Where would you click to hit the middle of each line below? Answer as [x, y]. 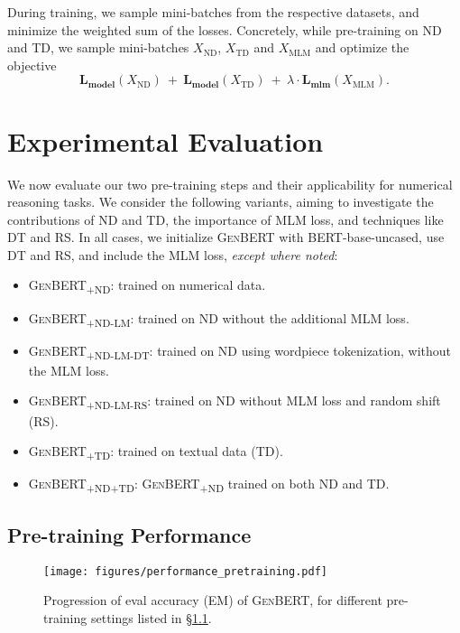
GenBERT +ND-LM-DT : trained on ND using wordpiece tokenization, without [240, 351]
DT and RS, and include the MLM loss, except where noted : [173, 254]
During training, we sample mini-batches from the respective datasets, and [213, 12]
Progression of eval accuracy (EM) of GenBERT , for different [213, 600]
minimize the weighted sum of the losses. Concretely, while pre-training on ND [225, 29]
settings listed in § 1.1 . [151, 617]
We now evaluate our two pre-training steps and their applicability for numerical [230, 184]
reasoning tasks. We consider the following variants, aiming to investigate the [221, 202]
